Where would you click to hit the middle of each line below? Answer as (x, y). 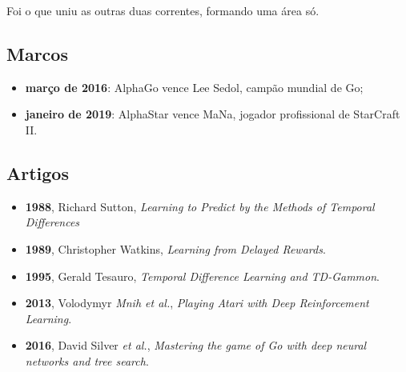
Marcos (37, 53)
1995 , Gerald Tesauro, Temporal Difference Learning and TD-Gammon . (202, 276)
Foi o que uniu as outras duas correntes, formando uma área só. (163, 10)
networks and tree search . (87, 360)
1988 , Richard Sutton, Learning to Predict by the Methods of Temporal (200, 206)
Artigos (38, 172)
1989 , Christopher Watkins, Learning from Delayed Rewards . (175, 248)
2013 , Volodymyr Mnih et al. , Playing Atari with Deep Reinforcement (197, 303)
